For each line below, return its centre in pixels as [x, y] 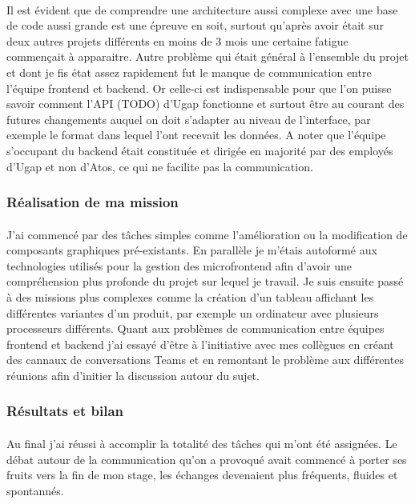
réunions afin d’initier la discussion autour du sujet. [133, 375]
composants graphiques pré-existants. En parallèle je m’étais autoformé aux [192, 250]
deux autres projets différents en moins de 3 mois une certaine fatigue [177, 40]
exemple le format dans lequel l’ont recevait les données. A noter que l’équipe [196, 135]
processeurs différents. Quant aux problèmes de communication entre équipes [195, 328]
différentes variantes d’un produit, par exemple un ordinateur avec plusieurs [193, 312]
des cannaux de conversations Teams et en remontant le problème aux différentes [205, 360]
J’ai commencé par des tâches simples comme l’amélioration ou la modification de [207, 234]
